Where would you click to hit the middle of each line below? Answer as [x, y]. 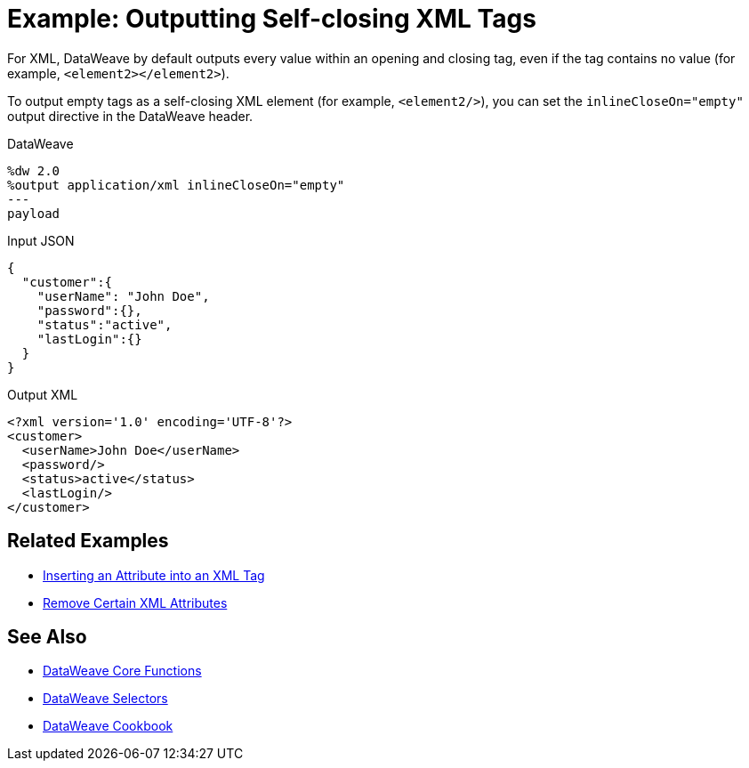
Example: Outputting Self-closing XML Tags [272, 19]
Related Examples [88, 541]
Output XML [43, 394]
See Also [47, 637]
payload [34, 213]
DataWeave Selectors [105, 699]
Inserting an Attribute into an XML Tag [154, 575]
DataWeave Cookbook [108, 726]
